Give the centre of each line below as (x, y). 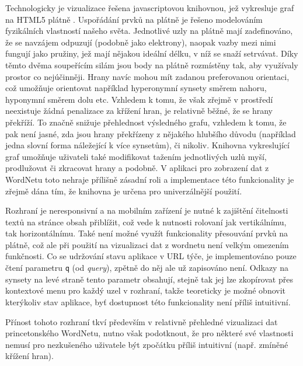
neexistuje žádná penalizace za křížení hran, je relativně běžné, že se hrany (139, 111)
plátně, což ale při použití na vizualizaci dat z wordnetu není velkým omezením (147, 244)
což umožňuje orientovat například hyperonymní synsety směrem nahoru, (136, 88)
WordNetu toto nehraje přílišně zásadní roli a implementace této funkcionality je (150, 179)
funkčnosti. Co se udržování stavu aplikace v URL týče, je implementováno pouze (151, 256)
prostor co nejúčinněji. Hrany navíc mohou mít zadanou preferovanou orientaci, (147, 76)
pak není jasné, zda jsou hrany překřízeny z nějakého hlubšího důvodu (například (151, 133)
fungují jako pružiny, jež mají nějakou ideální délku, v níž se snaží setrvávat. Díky (152, 53)
